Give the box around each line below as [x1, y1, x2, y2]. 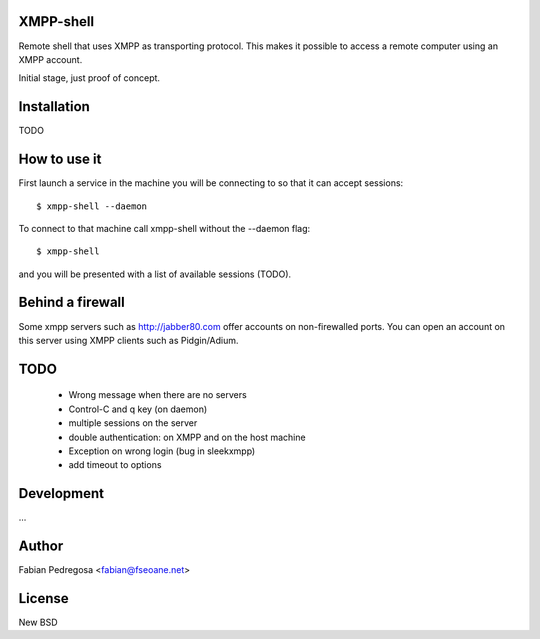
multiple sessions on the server [68, 417, 198, 429]
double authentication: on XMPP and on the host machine [68, 431, 306, 443]
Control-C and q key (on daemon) [68, 403, 208, 415]
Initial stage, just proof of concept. [18, 72, 160, 84]
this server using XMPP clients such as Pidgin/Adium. [18, 334, 239, 346]
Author [18, 538, 64, 555]
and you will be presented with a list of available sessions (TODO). [18, 268, 292, 280]
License [18, 590, 69, 607]
